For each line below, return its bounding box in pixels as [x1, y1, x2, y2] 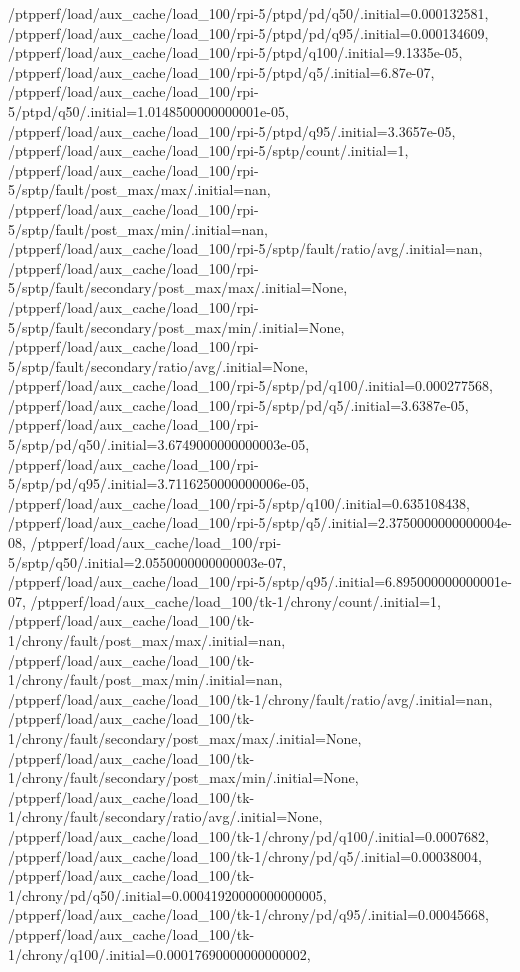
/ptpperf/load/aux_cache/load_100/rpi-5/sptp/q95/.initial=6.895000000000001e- [8, 571, 512, 592]
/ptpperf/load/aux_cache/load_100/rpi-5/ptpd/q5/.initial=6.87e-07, [8, 61, 435, 82]
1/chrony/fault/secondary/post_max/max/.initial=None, [8, 727, 362, 748]
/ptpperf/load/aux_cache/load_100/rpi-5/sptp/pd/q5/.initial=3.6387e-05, [8, 394, 469, 415]
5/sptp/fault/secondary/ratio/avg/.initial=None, [8, 355, 309, 376]
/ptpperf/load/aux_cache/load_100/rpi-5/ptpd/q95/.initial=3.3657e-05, [8, 120, 456, 141]
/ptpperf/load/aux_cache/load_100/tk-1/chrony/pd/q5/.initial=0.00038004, [8, 845, 482, 866]
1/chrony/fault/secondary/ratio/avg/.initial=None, [8, 806, 323, 827]
